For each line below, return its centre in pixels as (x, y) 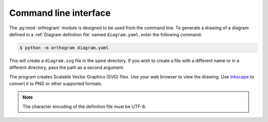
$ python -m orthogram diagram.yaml (64, 48)
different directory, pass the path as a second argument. (67, 67)
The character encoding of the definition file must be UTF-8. (84, 106)
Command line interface (60, 13)
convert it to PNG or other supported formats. (56, 84)
